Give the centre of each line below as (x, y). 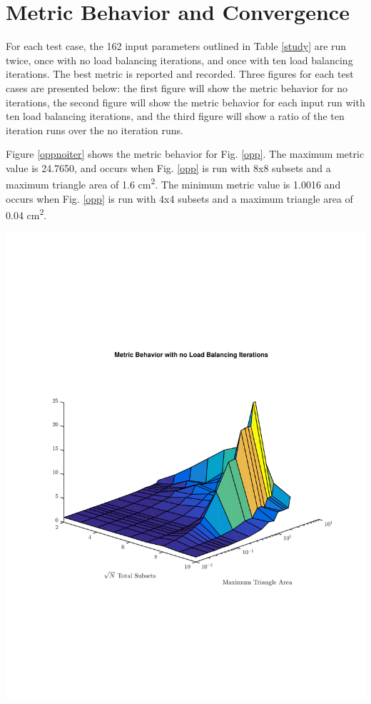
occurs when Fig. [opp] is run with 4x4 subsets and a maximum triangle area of (179, 198)
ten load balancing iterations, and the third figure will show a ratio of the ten (175, 116)
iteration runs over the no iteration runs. (95, 130)
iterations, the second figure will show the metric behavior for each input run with (185, 102)
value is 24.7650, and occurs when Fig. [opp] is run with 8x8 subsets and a (168, 167)
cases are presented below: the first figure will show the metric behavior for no (177, 87)
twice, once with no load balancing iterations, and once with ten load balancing (179, 60)
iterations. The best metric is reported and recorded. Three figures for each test (180, 74)
